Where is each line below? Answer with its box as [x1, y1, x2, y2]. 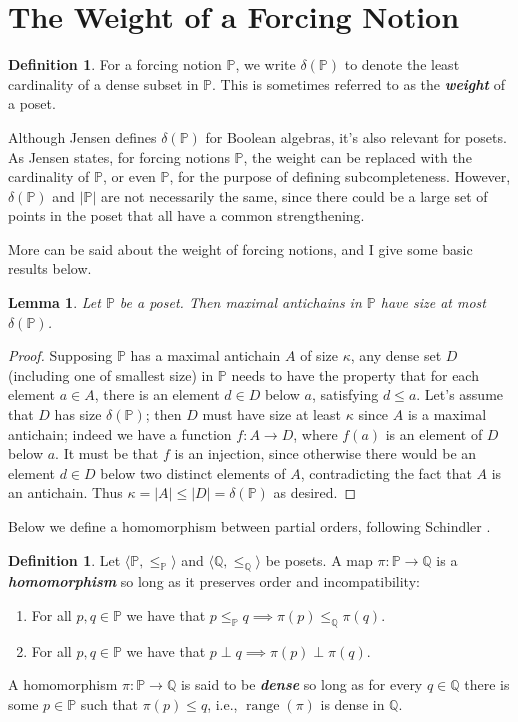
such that [80, 693, 139, 714]
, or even [102, 166, 156, 187]
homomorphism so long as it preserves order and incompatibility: [8, 571, 420, 592]
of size [300, 345, 338, 366]
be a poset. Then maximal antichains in [119, 292, 362, 313]
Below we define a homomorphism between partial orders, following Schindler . [8, 516, 491, 536]
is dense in [320, 693, 385, 714]
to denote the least [344, 54, 460, 75]
